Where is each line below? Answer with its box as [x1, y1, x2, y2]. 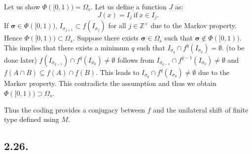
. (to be [221, 42, 245, 52]
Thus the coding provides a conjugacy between [4, 104, 145, 115]
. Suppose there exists [72, 33, 139, 43]
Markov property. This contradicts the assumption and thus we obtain [4, 78, 216, 88]
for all [108, 20, 126, 31]
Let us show [4, 1, 40, 11]
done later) [4, 54, 37, 65]
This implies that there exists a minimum [4, 42, 129, 52]
